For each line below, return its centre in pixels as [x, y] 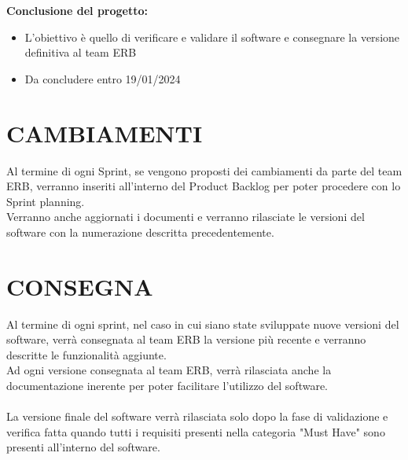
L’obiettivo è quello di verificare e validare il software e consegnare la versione [212, 37]
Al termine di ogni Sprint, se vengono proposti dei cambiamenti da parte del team [204, 170]
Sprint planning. [46, 201]
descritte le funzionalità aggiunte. [86, 354]
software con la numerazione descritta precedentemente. [140, 232]
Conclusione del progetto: [77, 10]
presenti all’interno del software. [83, 447]
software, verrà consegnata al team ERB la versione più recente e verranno [186, 339]
